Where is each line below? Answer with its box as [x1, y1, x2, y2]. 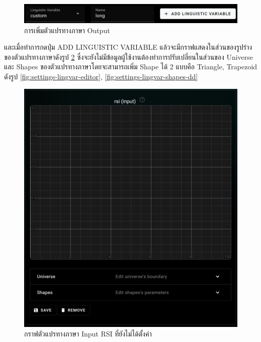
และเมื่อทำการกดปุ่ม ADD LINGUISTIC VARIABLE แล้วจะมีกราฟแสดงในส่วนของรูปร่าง [4, 42, 252, 52]
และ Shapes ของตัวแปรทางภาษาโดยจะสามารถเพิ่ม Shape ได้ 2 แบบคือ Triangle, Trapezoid [4, 61, 257, 72]
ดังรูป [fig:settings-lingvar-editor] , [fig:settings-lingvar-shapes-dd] [4, 71, 198, 82]
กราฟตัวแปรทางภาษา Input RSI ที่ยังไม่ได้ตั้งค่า [24, 328, 152, 339]
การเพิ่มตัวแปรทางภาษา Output [24, 25, 110, 35]
